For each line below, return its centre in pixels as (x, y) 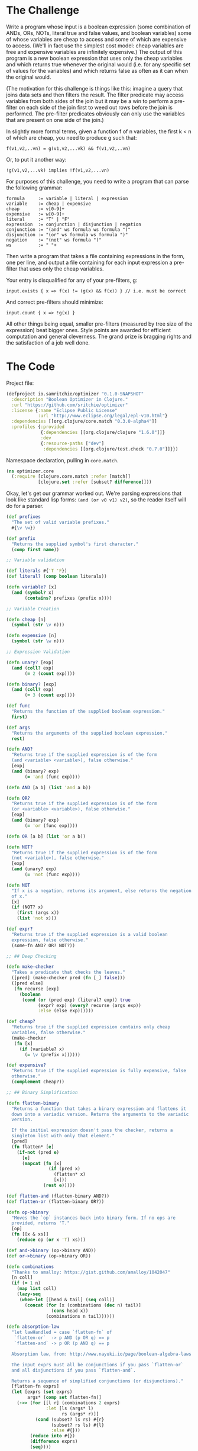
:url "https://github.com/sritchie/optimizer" (70, 405)
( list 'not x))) (37, 918)
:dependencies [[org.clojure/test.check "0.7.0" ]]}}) (111, 449)
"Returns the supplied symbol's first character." (75, 544)
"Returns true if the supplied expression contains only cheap (91, 1027)
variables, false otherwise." (48, 1032)
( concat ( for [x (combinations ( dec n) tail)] (83, 1305)
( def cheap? (21, 1022)
